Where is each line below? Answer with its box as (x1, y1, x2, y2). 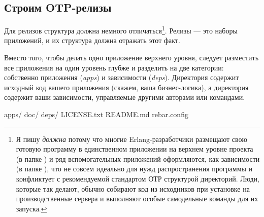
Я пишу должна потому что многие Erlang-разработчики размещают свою (16, 133, 248, 144)
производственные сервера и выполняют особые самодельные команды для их (16, 193, 258, 204)
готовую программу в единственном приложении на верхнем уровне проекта (16, 143, 253, 154)
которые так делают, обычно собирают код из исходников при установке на (16, 183, 250, 194)
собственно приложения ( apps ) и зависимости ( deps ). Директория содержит (4, 72, 239, 83)
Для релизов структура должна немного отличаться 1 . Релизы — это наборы (4, 24, 238, 35)
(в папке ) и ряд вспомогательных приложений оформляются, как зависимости (16, 153, 260, 164)
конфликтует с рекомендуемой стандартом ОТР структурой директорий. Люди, (16, 173, 259, 184)
